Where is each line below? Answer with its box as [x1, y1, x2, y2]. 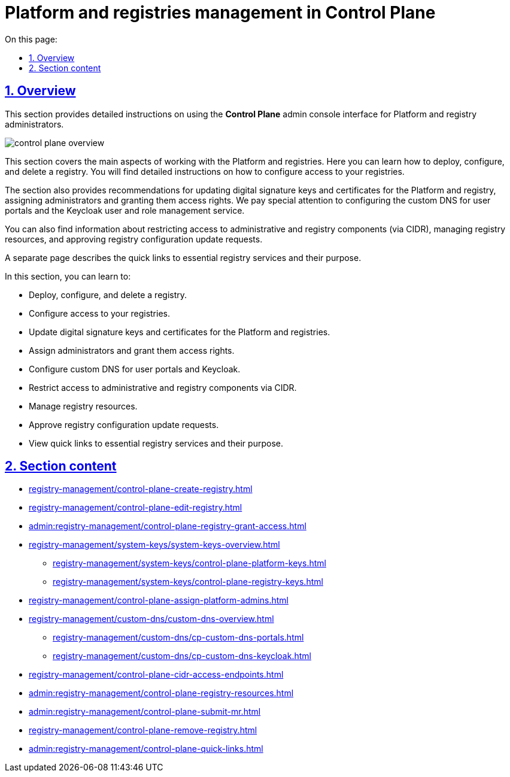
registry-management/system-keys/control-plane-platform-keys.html [53, 558, 326, 569]
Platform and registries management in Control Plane [5, 2, 436, 23]
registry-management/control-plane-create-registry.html [29, 484, 253, 494]
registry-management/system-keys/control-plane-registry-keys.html [53, 576, 323, 587]
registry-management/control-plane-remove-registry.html [29, 725, 257, 736]
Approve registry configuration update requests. [29, 419, 219, 430]
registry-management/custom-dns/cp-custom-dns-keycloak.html [53, 651, 311, 661]
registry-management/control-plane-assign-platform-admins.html [29, 595, 289, 606]
